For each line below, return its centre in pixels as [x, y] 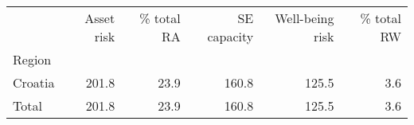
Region [32, 59]
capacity [230, 36]
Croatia [34, 82]
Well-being [305, 18]
